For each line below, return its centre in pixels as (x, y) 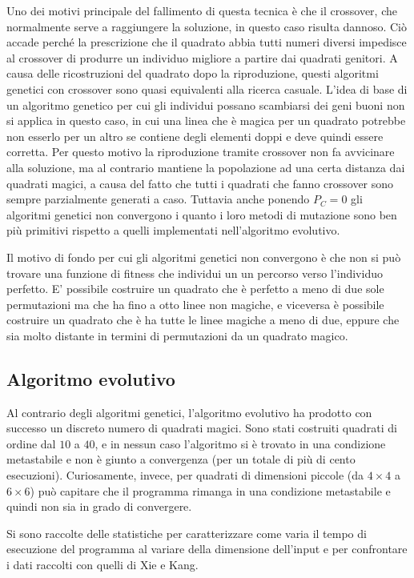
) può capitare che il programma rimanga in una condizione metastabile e (210, 490)
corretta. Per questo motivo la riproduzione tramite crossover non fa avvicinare (201, 152)
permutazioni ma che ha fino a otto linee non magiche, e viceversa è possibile (195, 304)
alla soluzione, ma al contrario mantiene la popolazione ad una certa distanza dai (206, 167)
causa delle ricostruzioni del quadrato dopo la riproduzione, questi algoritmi (193, 73)
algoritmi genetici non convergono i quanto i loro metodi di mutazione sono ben (202, 214)
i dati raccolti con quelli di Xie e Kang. (102, 565)
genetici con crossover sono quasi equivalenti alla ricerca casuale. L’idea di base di (207, 88)
